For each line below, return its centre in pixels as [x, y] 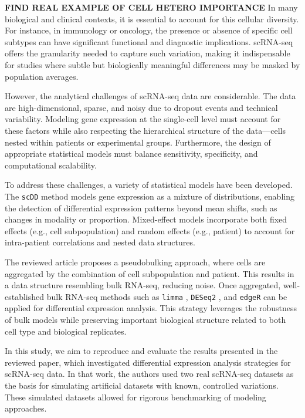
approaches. [26, 408]
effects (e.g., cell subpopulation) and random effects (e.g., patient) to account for [150, 230]
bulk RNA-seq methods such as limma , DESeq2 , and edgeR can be [167, 296]
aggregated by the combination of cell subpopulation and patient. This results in [150, 273]
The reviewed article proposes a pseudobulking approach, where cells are [135, 262]
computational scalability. [51, 165]
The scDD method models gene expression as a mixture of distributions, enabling [150, 196]
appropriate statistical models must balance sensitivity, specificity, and [131, 154]
